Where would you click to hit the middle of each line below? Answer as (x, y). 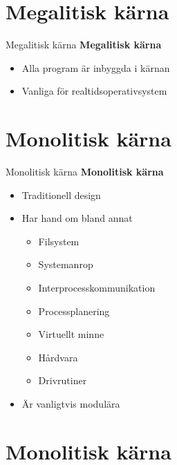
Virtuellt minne (71, 334)
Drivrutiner (63, 380)
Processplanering (74, 311)
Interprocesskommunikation (97, 287)
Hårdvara (58, 357)
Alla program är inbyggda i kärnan (96, 67)
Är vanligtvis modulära (71, 403)
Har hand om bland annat (77, 218)
